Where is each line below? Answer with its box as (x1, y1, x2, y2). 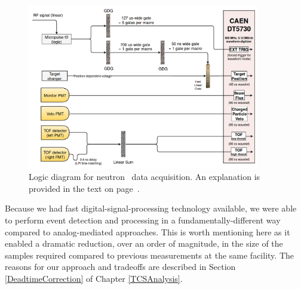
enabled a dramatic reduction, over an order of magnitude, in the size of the (5, 237, 283, 250)
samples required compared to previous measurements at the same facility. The (5, 248, 294, 261)
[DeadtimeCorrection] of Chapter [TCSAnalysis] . (5, 272, 183, 284)
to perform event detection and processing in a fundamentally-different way (5, 214, 281, 226)
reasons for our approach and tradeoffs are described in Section (5, 260, 236, 273)
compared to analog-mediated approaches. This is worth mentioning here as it (5, 225, 290, 238)
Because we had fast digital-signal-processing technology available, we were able (5, 202, 297, 215)
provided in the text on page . (29, 182, 140, 194)
